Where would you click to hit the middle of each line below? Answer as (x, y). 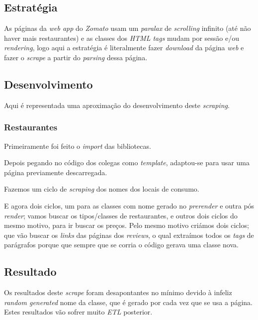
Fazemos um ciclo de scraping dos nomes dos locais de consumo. (102, 189)
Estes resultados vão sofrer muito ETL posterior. (78, 312)
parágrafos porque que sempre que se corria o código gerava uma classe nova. (121, 245)
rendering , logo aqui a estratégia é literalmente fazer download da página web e (124, 48)
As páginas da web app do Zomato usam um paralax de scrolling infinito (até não (128, 28)
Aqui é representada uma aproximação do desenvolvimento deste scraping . (117, 105)
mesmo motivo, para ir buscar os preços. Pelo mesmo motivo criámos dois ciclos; (127, 225)
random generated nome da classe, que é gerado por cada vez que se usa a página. (128, 302)
